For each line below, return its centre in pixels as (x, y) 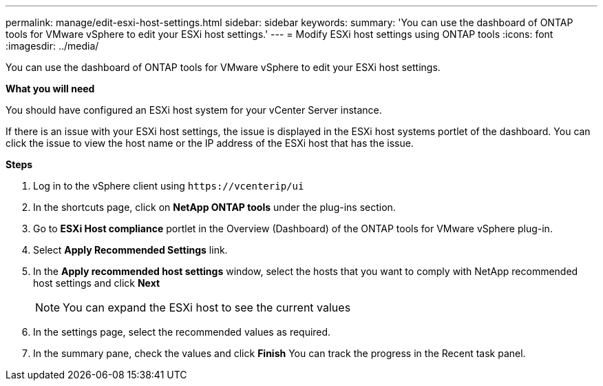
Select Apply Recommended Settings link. (130, 250)
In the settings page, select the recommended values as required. (182, 332)
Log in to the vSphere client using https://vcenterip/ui (169, 186)
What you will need (50, 89)
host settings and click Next (97, 283)
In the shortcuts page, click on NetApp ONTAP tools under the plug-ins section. (214, 207)
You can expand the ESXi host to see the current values (207, 307)
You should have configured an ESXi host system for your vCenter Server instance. (194, 110)
